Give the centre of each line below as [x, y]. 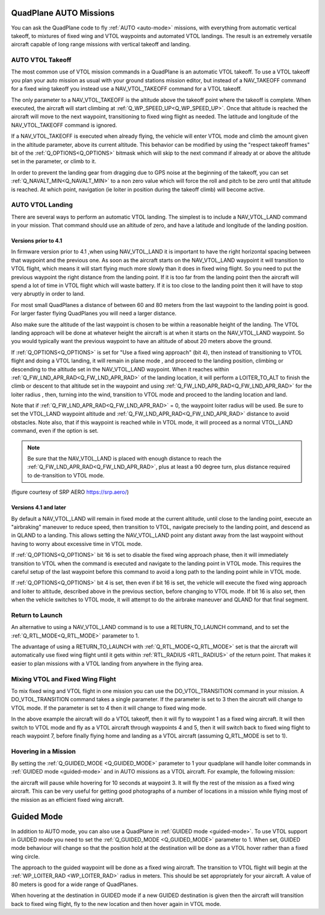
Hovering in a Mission [44, 751]
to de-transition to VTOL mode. [66, 475]
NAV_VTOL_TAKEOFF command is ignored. [64, 125]
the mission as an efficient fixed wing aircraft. [68, 799]
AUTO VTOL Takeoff [41, 60]
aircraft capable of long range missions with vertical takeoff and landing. [101, 45]
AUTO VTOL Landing [42, 205]
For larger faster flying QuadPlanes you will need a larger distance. [94, 314]
